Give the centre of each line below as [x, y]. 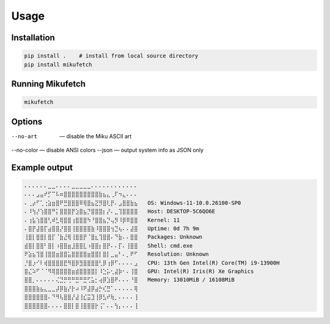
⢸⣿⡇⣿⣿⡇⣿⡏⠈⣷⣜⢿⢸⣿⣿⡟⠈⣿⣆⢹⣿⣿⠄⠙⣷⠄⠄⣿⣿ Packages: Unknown [113, 237]
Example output [42, 167]
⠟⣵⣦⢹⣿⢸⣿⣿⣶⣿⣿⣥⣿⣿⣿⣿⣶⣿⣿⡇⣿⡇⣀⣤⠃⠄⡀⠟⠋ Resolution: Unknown [116, 254]
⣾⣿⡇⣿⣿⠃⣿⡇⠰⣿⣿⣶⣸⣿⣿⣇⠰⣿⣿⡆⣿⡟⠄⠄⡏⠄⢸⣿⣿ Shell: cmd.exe [108, 245]
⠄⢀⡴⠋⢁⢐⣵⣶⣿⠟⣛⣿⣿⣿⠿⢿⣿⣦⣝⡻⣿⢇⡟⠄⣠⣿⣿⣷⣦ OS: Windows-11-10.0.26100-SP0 [133, 203]
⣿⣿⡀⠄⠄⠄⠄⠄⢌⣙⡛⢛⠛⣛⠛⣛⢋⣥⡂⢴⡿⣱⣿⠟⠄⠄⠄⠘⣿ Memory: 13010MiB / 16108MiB [129, 280]
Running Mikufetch [48, 83]
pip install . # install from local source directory [111, 56]
